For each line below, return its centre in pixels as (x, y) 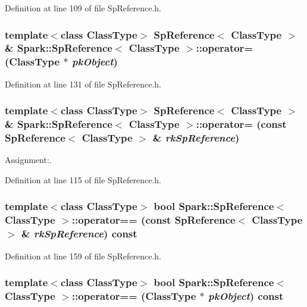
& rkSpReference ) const (79, 234)
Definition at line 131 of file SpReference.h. (83, 84)
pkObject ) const (246, 296)
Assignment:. (28, 160)
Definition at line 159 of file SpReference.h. (83, 256)
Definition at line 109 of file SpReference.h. (83, 8)
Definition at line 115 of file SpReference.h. (83, 179)
